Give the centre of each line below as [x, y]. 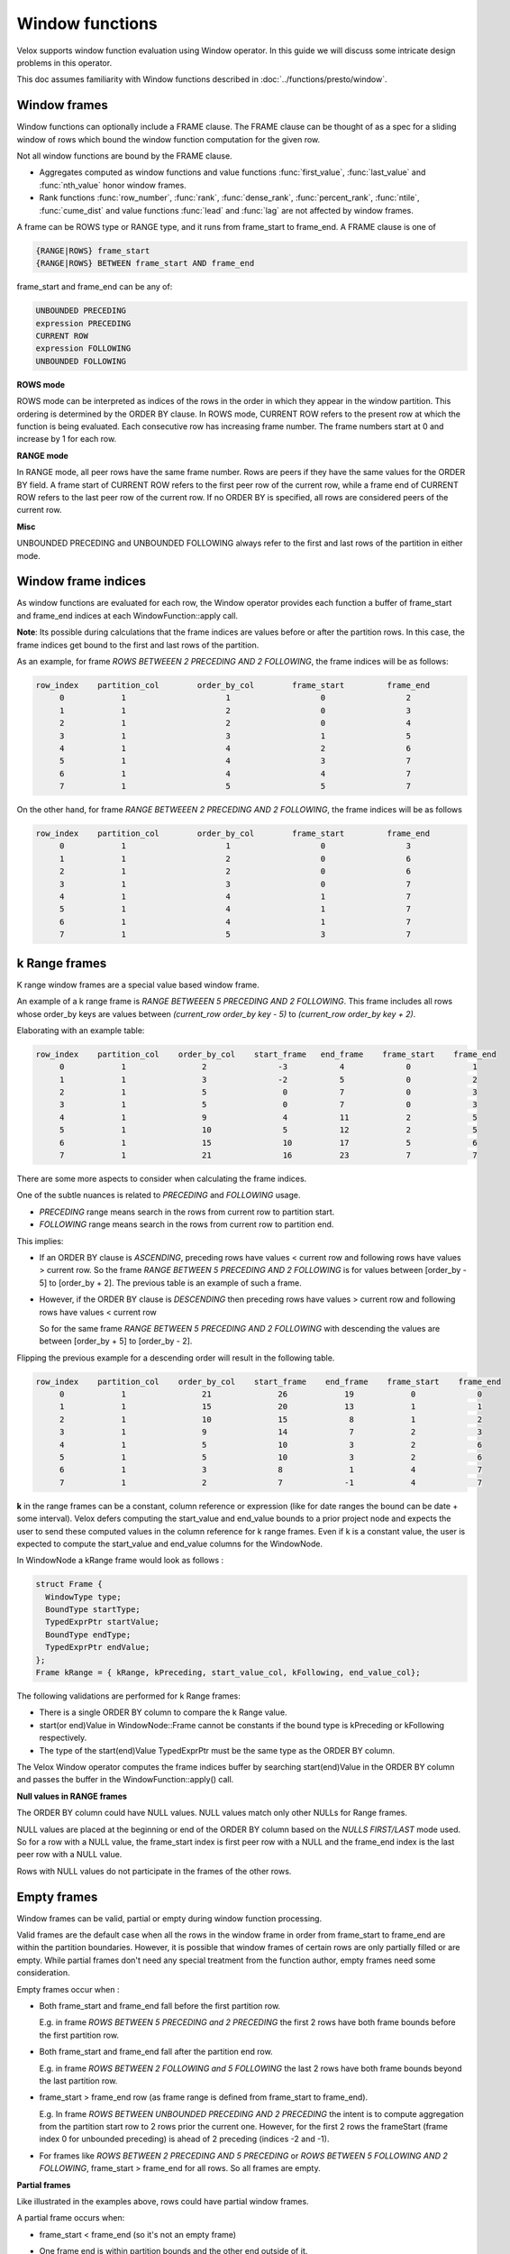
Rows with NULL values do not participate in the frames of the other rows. [154, 1871]
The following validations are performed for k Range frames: [128, 1696]
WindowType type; [83, 1597]
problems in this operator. [64, 62]
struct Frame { [69, 1584]
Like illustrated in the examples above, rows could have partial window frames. [163, 2202]
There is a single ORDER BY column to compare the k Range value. [163, 1712]
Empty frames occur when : [68, 1989]
